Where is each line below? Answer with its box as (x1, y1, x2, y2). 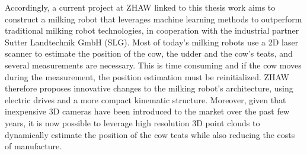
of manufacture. (5, 140, 62, 152)
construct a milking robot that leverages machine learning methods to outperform (5, 12, 302, 25)
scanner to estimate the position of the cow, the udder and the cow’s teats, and (5, 47, 293, 60)
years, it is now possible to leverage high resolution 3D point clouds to (5, 116, 260, 129)
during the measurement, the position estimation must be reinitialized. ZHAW (5, 70, 289, 83)
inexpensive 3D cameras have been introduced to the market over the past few (5, 105, 290, 117)
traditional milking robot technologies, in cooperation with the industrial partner (5, 24, 299, 37)
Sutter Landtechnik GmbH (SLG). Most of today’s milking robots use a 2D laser (5, 35, 299, 48)
